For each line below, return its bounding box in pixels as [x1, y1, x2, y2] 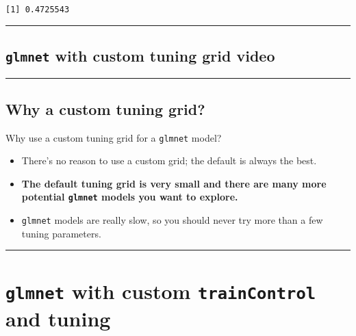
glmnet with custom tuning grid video [5, 45, 275, 66]
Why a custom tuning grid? [5, 98, 205, 119]
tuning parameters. [21, 226, 101, 240]
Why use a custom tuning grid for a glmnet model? [5, 130, 222, 144]
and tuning [5, 304, 111, 332]
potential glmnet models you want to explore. [21, 190, 238, 204]
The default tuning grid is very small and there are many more [21, 176, 327, 190]
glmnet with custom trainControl [5, 276, 316, 305]
